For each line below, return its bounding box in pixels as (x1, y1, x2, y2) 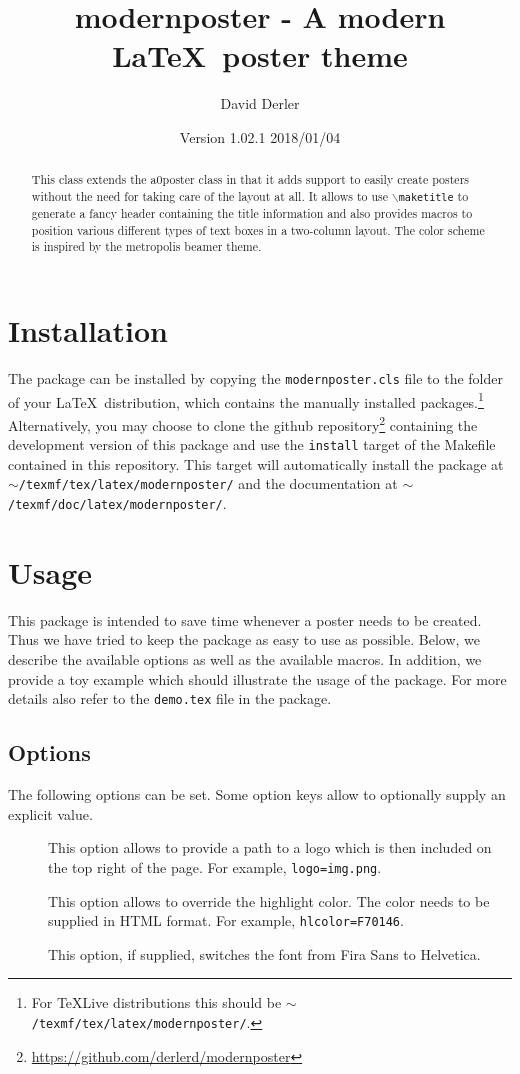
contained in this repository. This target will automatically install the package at (8, 453, 504, 474)
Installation (8, 310, 168, 351)
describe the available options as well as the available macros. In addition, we (8, 649, 482, 670)
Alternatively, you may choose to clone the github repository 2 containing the (8, 411, 478, 435)
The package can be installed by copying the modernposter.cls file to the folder (8, 368, 503, 388)
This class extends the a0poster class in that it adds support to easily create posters (31, 171, 469, 188)
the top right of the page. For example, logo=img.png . (48, 856, 382, 877)
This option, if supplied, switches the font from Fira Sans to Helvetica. (48, 943, 481, 964)
